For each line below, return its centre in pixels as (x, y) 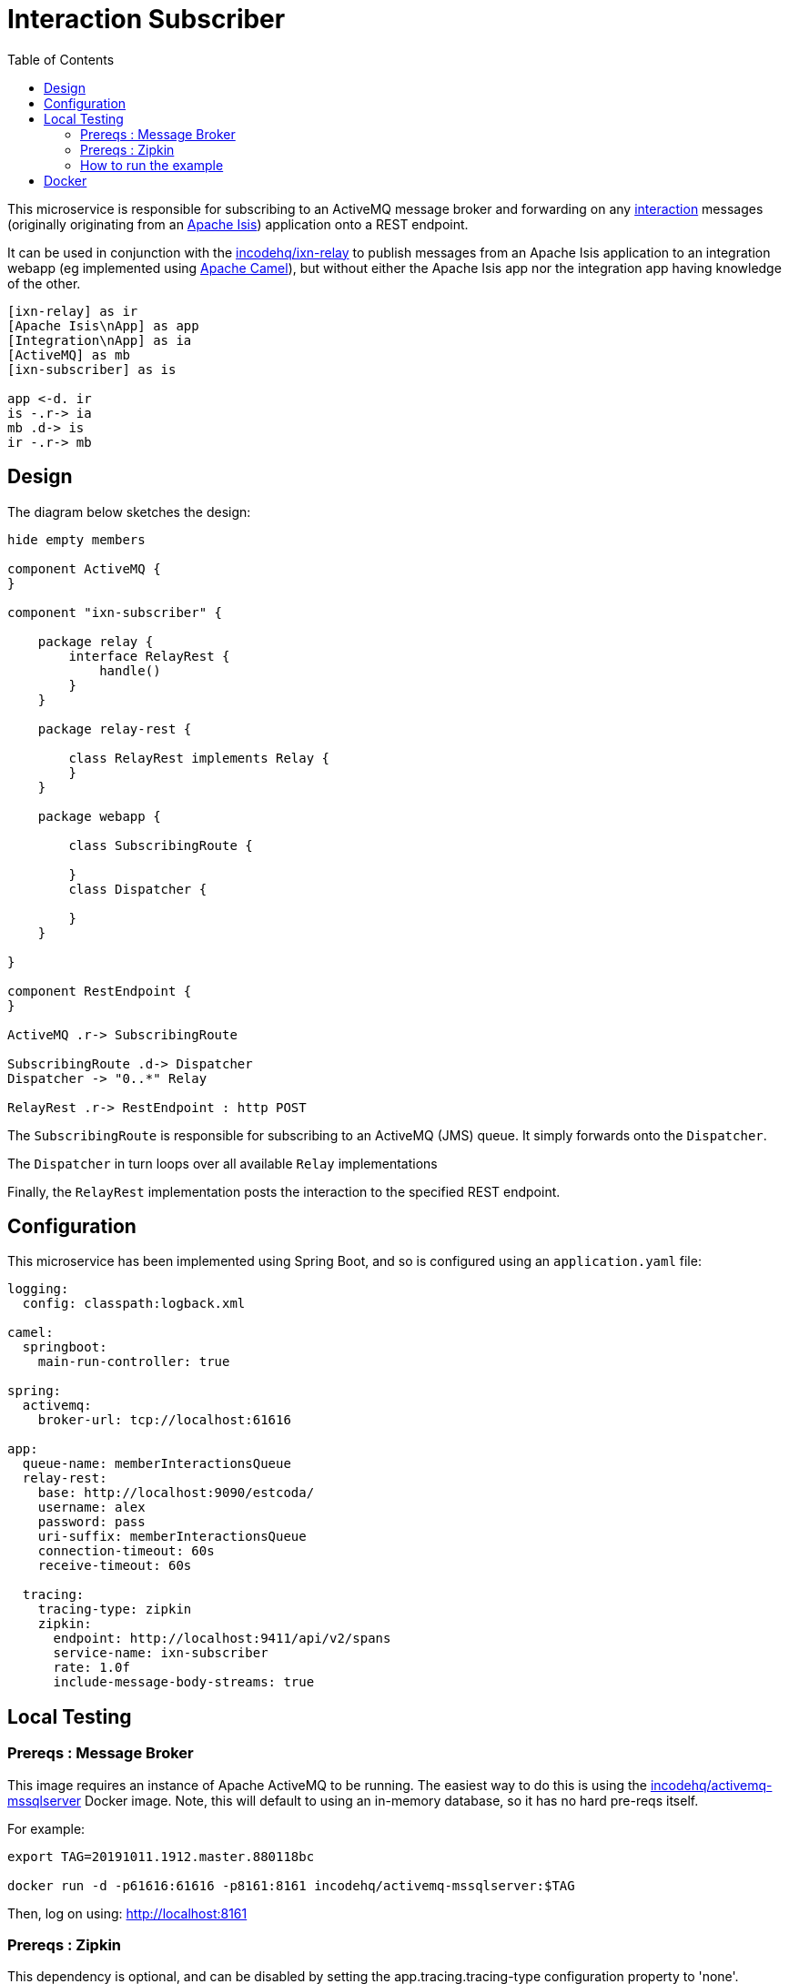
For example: (46, 1828)
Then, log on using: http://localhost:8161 (127, 1913)
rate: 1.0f (91, 1668)
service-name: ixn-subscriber (161, 1653)
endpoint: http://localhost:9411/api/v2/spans (222, 1639)
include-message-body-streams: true (184, 1682)
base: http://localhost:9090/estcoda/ (176, 1493)
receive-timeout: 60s (115, 1566)
